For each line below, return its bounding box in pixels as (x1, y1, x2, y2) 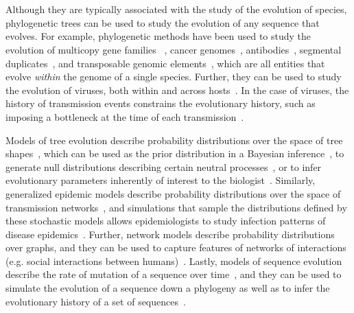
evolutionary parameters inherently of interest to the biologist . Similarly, (5, 173, 316, 187)
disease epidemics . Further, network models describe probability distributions (5, 227, 335, 241)
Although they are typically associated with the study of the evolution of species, (5, 2, 347, 16)
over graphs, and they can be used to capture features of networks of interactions (5, 240, 346, 255)
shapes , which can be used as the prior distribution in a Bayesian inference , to (5, 146, 344, 161)
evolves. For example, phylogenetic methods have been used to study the (5, 29, 311, 43)
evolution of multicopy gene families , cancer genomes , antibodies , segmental (5, 42, 342, 56)
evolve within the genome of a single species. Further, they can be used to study (5, 69, 342, 84)
